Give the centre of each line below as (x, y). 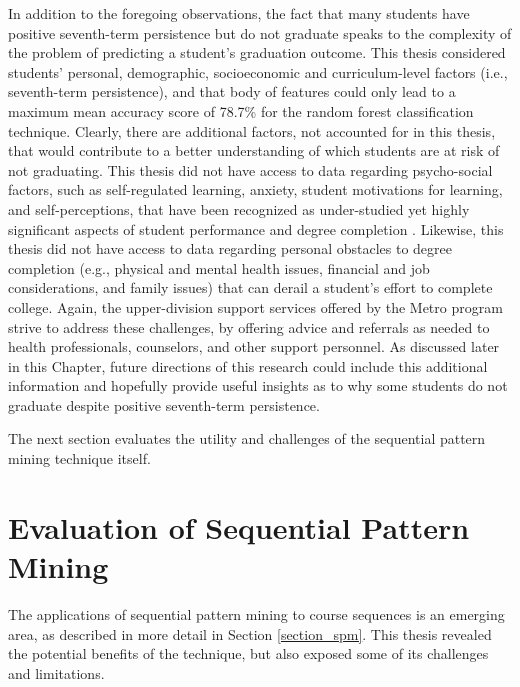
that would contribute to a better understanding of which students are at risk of (254, 150)
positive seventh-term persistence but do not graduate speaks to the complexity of (260, 32)
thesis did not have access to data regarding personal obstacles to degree (230, 248)
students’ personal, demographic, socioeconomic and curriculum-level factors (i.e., (258, 71)
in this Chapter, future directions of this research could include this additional (248, 365)
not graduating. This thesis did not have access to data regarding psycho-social (250, 169)
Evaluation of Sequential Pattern (239, 526)
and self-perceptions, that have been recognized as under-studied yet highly (239, 208)
